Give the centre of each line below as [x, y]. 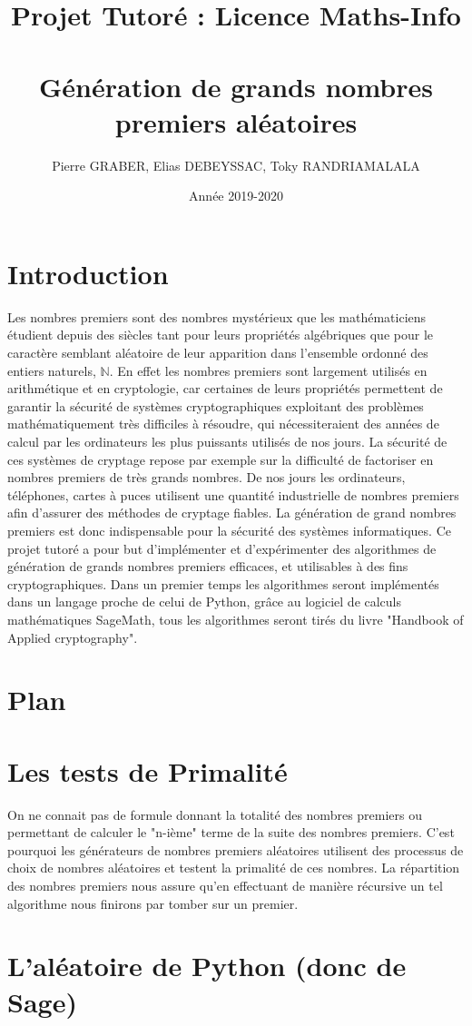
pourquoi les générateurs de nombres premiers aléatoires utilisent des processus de [236, 849]
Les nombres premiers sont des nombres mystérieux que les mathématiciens [217, 316]
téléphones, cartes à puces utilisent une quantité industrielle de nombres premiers [233, 494]
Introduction [88, 273]
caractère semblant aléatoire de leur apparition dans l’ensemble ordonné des [218, 352]
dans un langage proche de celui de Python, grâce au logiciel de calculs [205, 602]
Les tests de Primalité [147, 770]
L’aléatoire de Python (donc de [207, 966]
